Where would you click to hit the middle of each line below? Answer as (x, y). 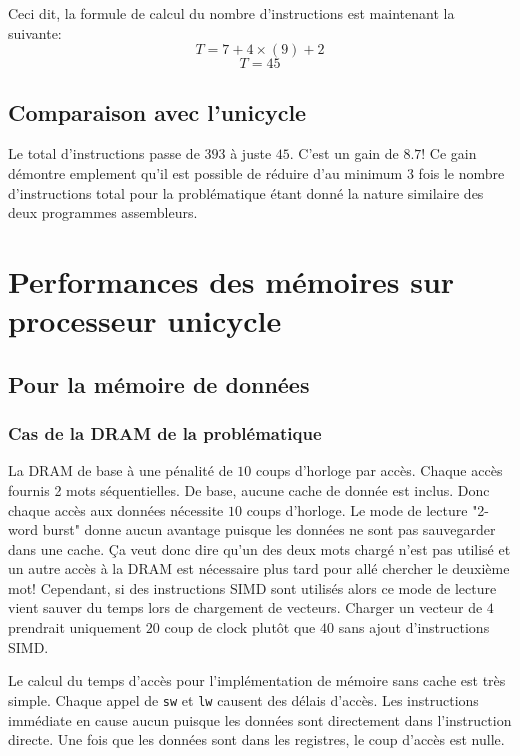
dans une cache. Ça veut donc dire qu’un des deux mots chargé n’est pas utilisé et (259, 548)
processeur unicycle (145, 320)
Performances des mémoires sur (231, 280)
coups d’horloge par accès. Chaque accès (379, 470)
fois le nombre (461, 172)
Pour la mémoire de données (159, 383)
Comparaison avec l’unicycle (157, 111)
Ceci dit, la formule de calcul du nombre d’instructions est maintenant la (231, 13)
